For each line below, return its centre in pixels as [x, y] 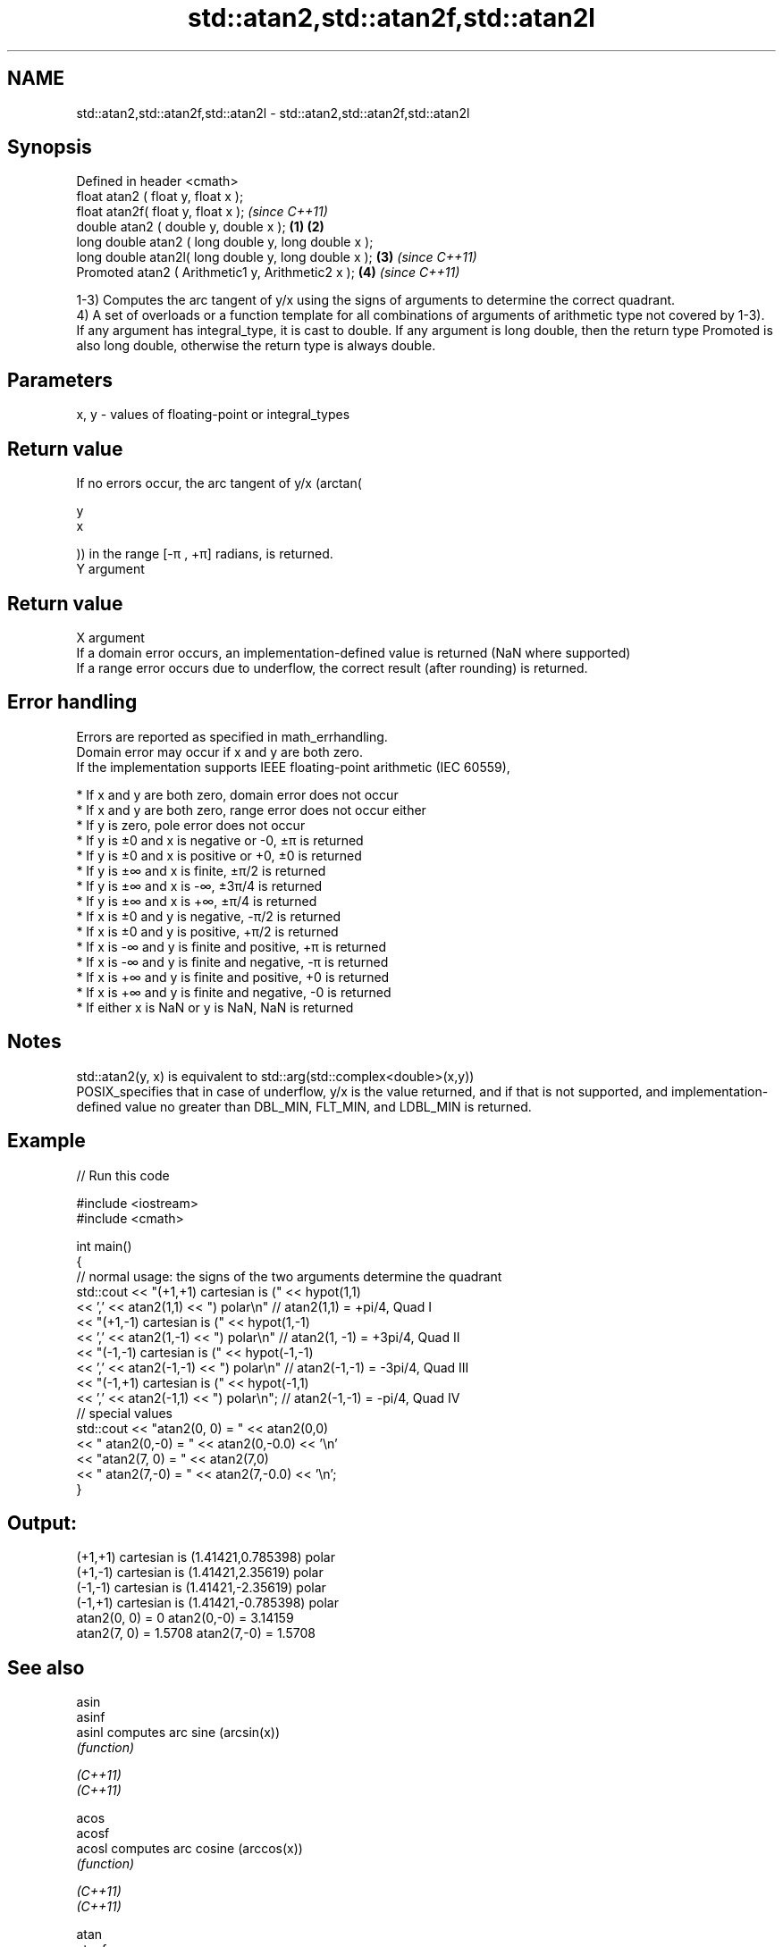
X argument [110, 637]
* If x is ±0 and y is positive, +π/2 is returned [207, 931]
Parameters [60, 380]
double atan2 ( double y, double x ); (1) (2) [200, 227]
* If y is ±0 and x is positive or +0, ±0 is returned [219, 855]
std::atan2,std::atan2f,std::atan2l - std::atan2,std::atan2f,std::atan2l [273, 113]
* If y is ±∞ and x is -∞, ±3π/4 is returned [199, 885]
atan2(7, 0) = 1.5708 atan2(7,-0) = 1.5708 [196, 1633]
